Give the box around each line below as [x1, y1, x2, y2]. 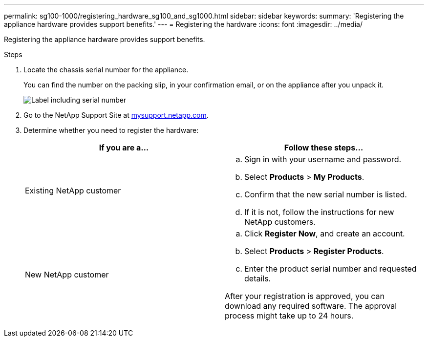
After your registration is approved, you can [225, 291, 385, 301]
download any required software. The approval [225, 301, 397, 311]
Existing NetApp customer [25, 186, 121, 195]
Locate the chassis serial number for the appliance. [23, 65, 189, 74]
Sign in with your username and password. [244, 154, 402, 164]
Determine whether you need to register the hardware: [23, 126, 199, 134]
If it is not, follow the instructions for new [244, 207, 394, 217]
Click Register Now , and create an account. [244, 229, 405, 238]
